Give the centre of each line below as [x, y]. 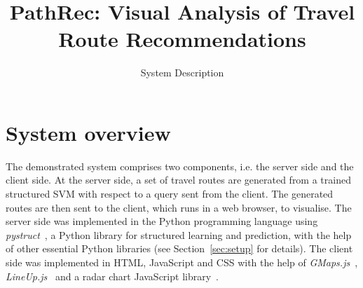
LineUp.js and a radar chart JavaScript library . [112, 276]
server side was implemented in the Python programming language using [162, 221]
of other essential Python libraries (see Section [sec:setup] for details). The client [179, 248]
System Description [182, 73]
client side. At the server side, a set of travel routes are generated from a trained [178, 180]
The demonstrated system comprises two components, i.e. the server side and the [180, 166]
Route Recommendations [182, 39]
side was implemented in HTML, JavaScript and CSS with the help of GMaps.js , [182, 262]
